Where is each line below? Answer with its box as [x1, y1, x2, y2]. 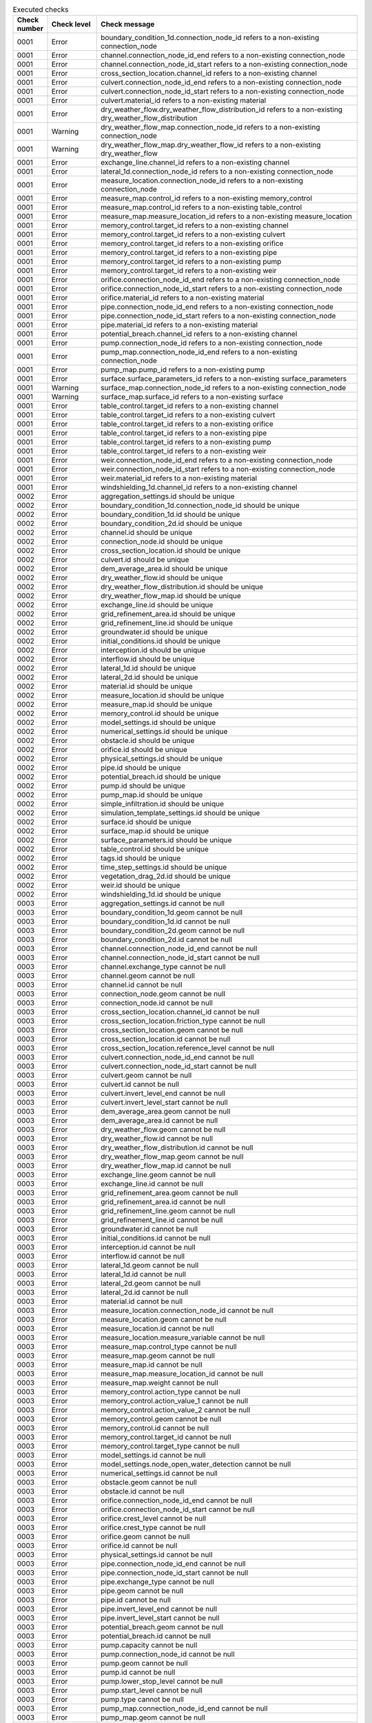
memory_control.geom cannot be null [101, 1414, 222, 1424]
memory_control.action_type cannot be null [101, 1387, 241, 1397]
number [17, 24, 44, 34]
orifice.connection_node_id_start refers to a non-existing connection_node [101, 284, 342, 294]
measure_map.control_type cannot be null [101, 1342, 237, 1352]
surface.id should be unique [101, 817, 192, 827]
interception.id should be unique [101, 645, 206, 655]
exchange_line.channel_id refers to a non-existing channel [101, 158, 290, 167]
